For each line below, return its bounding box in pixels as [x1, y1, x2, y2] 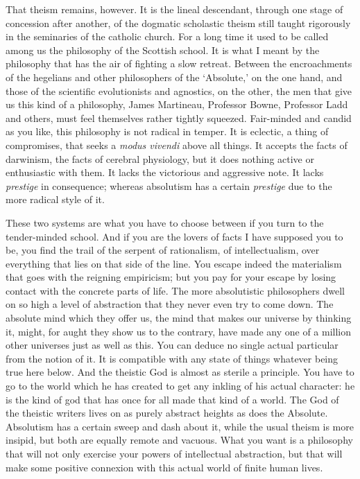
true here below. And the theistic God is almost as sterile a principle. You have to [6, 365, 354, 379]
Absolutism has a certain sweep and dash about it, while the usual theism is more [6, 419, 354, 433]
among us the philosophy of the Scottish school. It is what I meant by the [6, 42, 320, 57]
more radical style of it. [6, 192, 105, 207]
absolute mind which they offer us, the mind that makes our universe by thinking [6, 311, 352, 325]
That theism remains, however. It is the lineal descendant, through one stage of [6, 2, 343, 16]
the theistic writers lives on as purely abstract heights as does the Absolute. [6, 406, 328, 420]
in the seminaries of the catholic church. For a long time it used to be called [6, 29, 329, 44]
